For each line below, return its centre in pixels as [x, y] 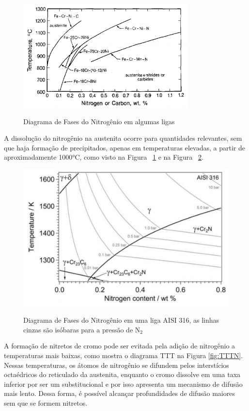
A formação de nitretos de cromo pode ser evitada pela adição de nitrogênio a [120, 346]
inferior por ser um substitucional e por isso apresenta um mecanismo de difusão [123, 384]
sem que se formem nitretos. [46, 403]
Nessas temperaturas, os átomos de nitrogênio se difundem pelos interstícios [117, 365]
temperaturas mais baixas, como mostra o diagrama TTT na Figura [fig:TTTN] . [124, 355]
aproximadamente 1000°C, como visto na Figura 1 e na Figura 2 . [104, 157]
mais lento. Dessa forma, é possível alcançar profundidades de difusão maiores [119, 393]
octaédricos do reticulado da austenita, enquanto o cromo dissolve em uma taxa [122, 374]
